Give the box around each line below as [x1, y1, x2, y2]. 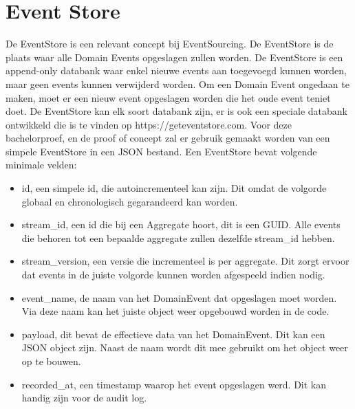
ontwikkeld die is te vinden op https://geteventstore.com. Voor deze [6, 117, 292, 131]
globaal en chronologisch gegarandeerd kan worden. [21, 194, 238, 208]
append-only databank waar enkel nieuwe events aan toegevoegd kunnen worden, [6, 63, 347, 78]
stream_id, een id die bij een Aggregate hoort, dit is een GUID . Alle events [21, 217, 341, 232]
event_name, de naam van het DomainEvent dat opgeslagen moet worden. [21, 290, 337, 305]
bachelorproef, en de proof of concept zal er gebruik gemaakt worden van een [6, 131, 330, 145]
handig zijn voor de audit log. [21, 390, 147, 405]
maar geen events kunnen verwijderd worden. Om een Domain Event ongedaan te [6, 76, 349, 91]
